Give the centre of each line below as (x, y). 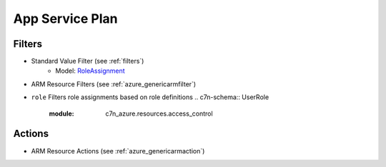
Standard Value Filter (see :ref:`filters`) (88, 61)
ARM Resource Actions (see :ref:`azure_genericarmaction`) (118, 151)
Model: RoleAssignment (90, 71)
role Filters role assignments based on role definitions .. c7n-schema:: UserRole (150, 97)
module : (61, 113)
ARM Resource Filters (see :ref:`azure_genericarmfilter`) (114, 84)
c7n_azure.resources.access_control (159, 113)
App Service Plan (65, 19)
